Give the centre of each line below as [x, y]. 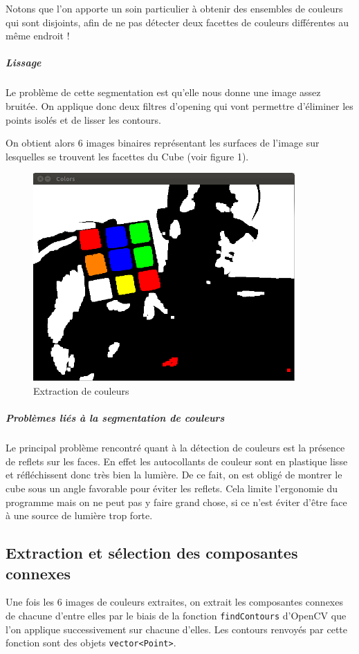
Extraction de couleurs [81, 391]
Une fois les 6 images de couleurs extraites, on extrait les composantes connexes [174, 602]
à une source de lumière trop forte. [79, 515]
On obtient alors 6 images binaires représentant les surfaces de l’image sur [163, 143]
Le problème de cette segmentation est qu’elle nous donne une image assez [163, 92]
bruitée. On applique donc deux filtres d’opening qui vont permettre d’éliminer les [179, 105]
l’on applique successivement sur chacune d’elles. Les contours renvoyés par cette [177, 629]
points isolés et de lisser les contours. [83, 119]
